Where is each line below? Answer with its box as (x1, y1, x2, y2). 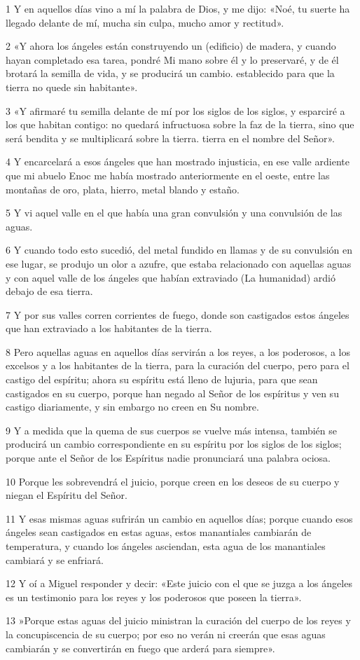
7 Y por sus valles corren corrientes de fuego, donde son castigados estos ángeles (6, 307, 349, 322)
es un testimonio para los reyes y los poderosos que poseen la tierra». (6, 589, 302, 604)
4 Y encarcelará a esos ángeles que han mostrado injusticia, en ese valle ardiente (6, 154, 349, 169)
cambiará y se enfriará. (6, 552, 104, 567)
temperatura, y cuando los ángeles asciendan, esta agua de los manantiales (6, 539, 326, 553)
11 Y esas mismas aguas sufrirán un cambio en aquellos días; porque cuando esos (6, 511, 353, 525)
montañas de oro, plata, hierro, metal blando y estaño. (6, 181, 240, 196)
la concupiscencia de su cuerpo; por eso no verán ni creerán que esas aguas (6, 626, 326, 641)
